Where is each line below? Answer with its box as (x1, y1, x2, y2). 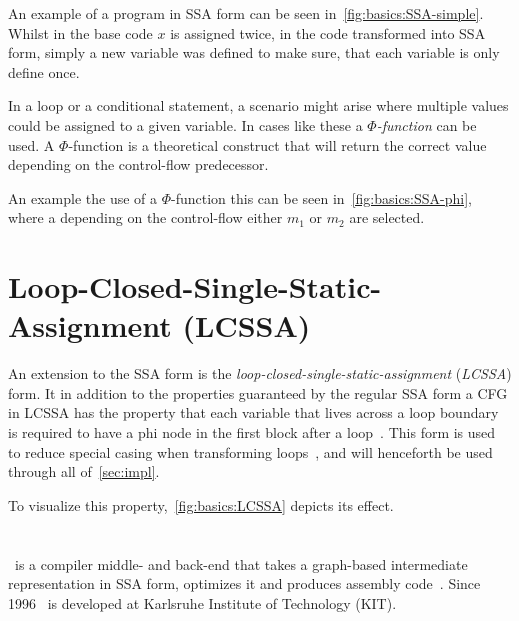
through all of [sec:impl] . (8, 461, 160, 482)
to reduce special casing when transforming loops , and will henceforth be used (8, 441, 493, 462)
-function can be (376, 114, 477, 135)
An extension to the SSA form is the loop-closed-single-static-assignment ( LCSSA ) (8, 363, 512, 384)
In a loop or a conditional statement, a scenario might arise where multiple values (8, 95, 509, 116)
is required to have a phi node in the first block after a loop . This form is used (8, 422, 496, 443)
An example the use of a (8, 187, 158, 208)
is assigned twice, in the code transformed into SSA (170, 22, 486, 43)
